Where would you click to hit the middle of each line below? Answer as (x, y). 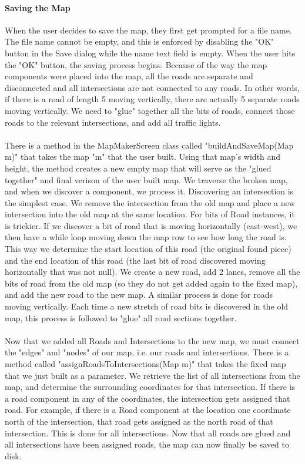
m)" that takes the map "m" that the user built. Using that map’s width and (143, 157)
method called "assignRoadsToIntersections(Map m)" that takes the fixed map (145, 364)
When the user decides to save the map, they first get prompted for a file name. (148, 30)
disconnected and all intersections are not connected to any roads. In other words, (152, 87)
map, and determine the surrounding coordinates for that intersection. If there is (150, 387)
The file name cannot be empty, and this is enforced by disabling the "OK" (140, 41)
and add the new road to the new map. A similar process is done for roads (139, 295)
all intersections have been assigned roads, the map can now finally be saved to (147, 444)
